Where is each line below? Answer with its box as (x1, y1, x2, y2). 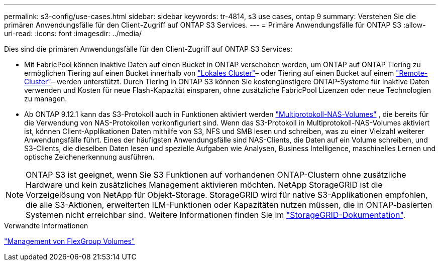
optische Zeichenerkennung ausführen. (24, 153, 155, 161)
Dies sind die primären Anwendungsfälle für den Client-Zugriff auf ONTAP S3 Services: (4, 45, 292, 53)
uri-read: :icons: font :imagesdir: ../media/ (4, 29, 142, 38)
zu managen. (24, 94, 67, 103)
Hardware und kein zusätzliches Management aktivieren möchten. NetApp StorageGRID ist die (26, 180, 383, 190)
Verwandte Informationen (4, 221, 88, 230)
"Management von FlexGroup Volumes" (4, 237, 135, 245)
